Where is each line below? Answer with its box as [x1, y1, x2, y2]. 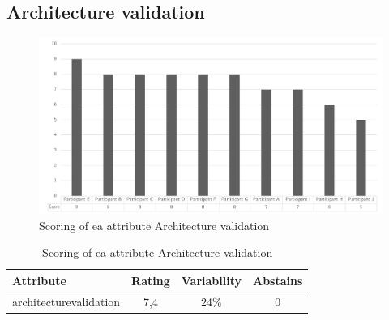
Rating [131, 271, 170, 288]
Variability [181, 271, 242, 288]
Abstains [252, 271, 303, 288]
